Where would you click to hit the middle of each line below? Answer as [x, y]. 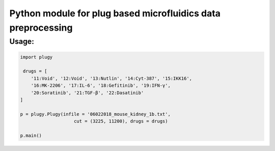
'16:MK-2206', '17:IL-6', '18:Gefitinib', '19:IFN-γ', [101, 86]
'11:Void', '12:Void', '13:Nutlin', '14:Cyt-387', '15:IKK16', [112, 78]
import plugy [36, 57]
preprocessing [41, 28]
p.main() [31, 135]
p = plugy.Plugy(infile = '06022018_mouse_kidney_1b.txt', [95, 114]
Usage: [22, 41]
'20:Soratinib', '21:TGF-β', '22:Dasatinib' [87, 93]
